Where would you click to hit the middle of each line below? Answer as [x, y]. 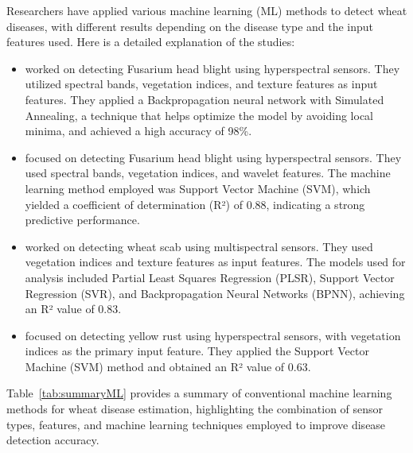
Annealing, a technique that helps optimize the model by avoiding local [199, 115]
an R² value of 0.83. [73, 309]
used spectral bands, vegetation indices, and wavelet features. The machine [208, 173]
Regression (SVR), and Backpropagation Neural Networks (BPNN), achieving [215, 293]
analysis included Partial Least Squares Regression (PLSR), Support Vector [210, 277]
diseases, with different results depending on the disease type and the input [190, 26]
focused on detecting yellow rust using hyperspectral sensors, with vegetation [213, 335]
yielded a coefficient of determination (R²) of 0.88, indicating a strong [195, 204]
